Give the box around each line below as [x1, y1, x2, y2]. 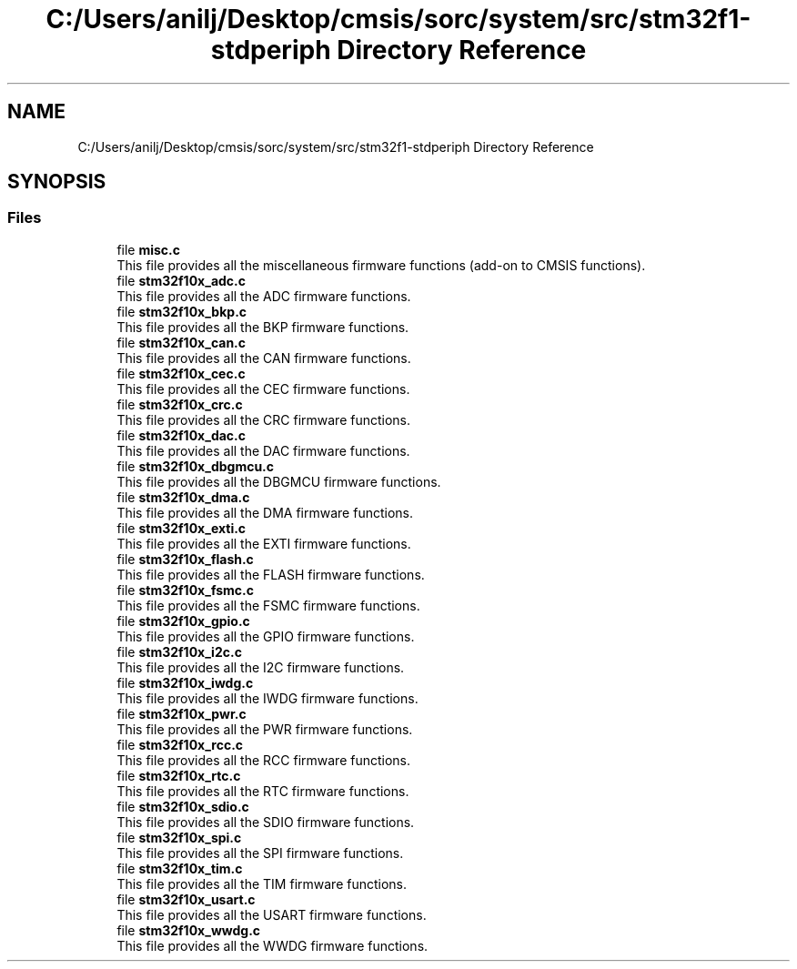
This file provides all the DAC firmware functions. [116, 442, 410, 459]
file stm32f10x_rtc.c [116, 767, 241, 783]
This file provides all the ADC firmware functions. [116, 288, 411, 304]
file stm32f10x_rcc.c [116, 736, 244, 752]
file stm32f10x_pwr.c [116, 705, 247, 722]
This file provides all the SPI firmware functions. [116, 844, 404, 861]
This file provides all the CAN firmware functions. [116, 349, 411, 366]
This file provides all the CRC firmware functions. [116, 411, 411, 428]
